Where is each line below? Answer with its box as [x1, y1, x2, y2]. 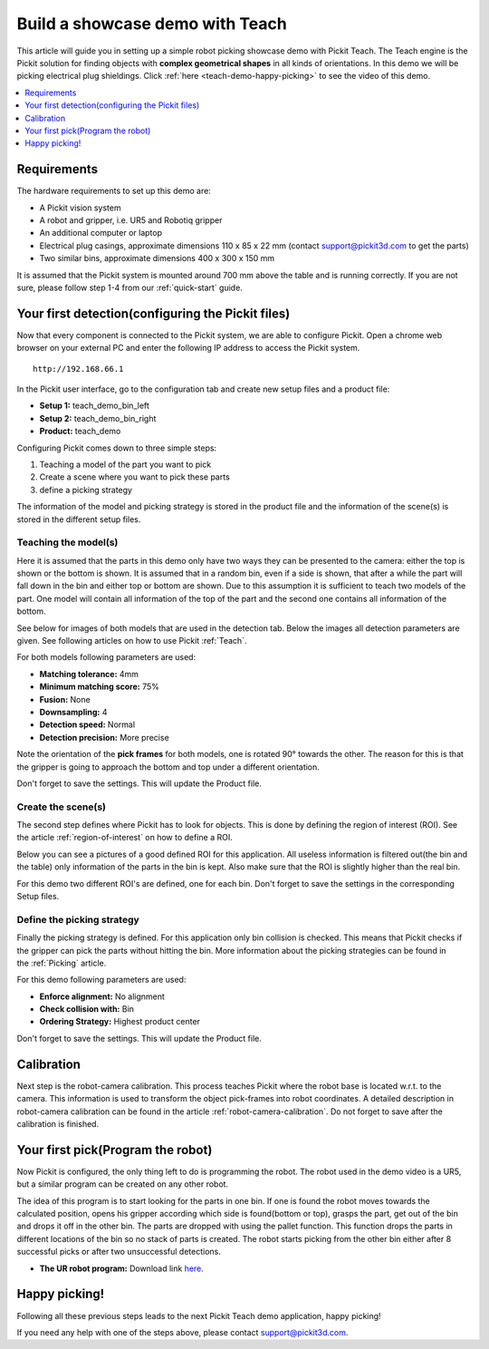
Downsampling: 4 [39, 706, 108, 717]
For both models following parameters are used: [16, 652, 197, 663]
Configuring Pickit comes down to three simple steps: [16, 442, 217, 453]
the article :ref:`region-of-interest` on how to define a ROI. [16, 832, 233, 843]
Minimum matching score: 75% [39, 681, 160, 693]
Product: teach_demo [39, 426, 121, 437]
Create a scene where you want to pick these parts [39, 471, 230, 482]
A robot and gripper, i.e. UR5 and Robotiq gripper [39, 214, 223, 226]
